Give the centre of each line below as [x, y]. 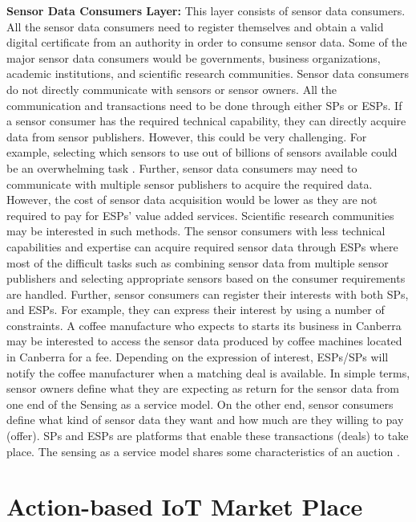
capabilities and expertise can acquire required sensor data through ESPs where [202, 246]
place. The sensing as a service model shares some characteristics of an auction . [203, 451]
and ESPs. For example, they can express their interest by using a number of [196, 310]
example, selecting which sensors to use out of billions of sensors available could [202, 152]
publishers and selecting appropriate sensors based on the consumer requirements [206, 278]
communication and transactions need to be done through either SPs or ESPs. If [204, 105]
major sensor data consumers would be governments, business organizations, [194, 57]
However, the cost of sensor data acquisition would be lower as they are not [192, 200]
